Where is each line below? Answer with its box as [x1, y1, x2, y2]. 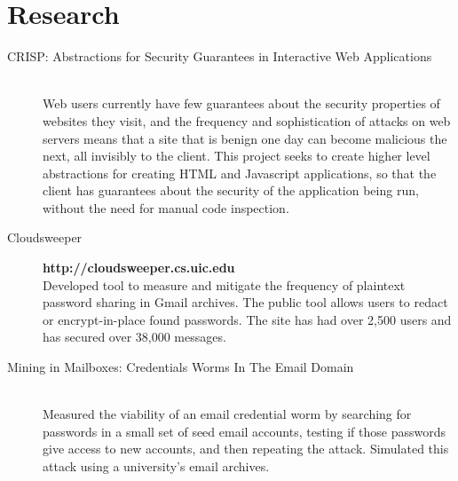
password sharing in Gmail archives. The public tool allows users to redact [43, 293, 448, 311]
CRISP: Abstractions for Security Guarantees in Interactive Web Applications [7, 47, 432, 66]
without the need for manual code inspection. [43, 198, 289, 217]
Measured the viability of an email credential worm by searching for [43, 405, 412, 423]
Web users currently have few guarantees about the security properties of [43, 94, 440, 113]
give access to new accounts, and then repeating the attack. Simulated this [43, 439, 449, 458]
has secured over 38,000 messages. [43, 327, 226, 346]
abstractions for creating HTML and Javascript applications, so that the [43, 163, 437, 182]
